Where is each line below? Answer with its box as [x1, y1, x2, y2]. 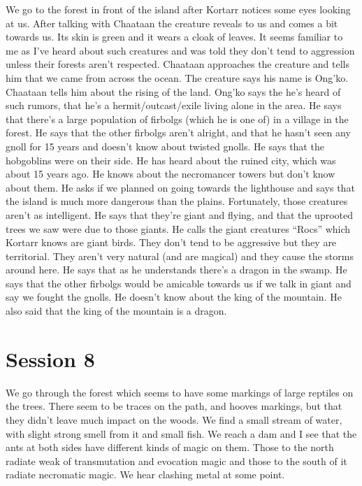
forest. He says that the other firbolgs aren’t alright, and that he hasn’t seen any [6, 125, 351, 140]
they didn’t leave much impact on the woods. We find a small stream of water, [6, 412, 342, 427]
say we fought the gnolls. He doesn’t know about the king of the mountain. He [6, 290, 342, 304]
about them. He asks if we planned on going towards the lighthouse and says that [6, 180, 355, 194]
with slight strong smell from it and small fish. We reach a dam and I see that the [6, 426, 357, 441]
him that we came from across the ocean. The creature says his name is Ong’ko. [6, 70, 349, 85]
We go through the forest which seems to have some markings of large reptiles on [6, 385, 354, 399]
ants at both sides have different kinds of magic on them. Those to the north [6, 440, 334, 455]
